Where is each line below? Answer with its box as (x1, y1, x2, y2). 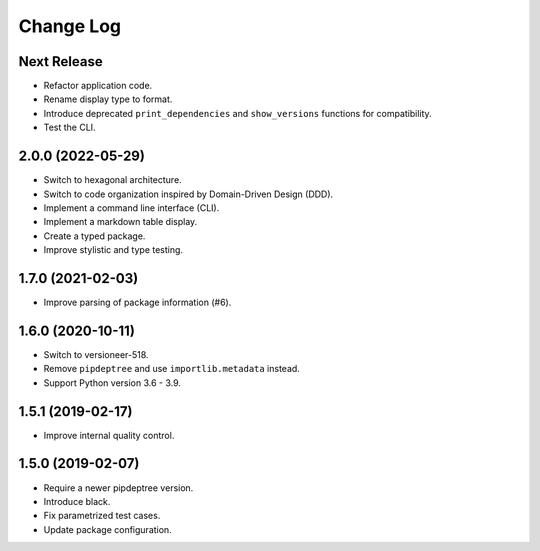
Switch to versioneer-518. (43, 348, 149, 360)
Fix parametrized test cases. (43, 510, 161, 522)
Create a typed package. (43, 230, 146, 242)
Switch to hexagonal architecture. (43, 174, 182, 186)
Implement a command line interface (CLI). (43, 201, 220, 214)
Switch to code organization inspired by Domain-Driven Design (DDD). (43, 188, 334, 200)
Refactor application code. (43, 80, 153, 92)
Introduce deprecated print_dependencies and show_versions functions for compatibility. (43, 107, 432, 119)
